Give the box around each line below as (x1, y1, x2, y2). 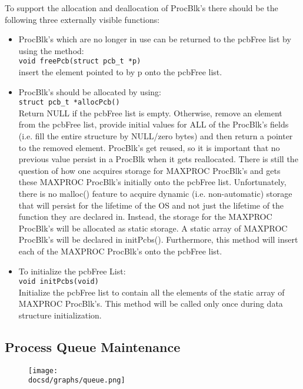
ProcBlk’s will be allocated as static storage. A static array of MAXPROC (18, 222, 288, 234)
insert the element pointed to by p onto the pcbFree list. (18, 66, 222, 78)
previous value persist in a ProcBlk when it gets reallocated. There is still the (18, 153, 298, 165)
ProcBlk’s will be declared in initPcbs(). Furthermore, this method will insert (18, 233, 298, 246)
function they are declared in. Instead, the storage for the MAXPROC (18, 210, 272, 223)
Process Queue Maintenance (5, 338, 181, 356)
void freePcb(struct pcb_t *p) (18, 57, 141, 66)
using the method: (18, 44, 84, 56)
